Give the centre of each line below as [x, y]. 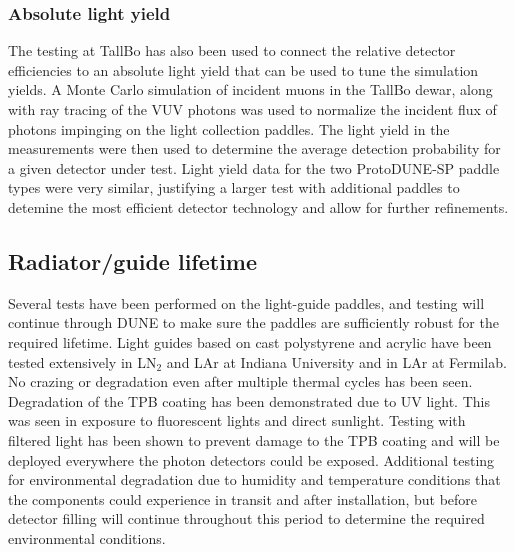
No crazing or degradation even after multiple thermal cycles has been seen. [240, 381]
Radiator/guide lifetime [133, 260]
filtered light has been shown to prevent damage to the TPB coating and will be [254, 439]
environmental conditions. [87, 537]
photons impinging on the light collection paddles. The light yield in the [229, 128]
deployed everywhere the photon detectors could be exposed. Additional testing [251, 459]
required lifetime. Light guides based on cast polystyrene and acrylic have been [250, 341]
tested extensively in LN [82, 361]
